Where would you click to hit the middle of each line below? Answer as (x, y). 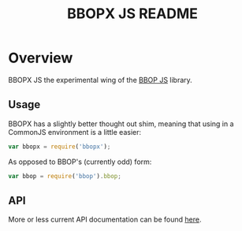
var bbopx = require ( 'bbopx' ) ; (60, 147)
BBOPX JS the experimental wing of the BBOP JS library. (101, 80)
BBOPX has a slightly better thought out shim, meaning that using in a (121, 124)
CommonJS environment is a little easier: (75, 132)
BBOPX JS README (132, 14)
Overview (41, 58)
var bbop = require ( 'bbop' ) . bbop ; (65, 176)
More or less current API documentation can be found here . (105, 220)
